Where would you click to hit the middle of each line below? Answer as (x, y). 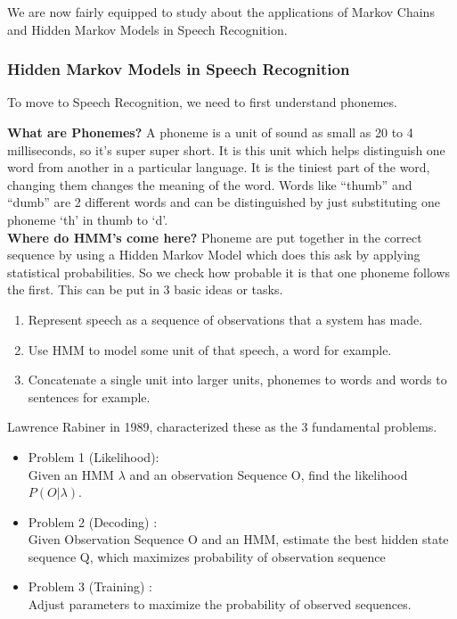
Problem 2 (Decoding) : (93, 521)
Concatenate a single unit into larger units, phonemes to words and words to (237, 380)
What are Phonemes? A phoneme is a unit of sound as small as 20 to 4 (210, 132)
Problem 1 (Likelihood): (94, 456)
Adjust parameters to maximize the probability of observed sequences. (220, 604)
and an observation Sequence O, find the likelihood (269, 474)
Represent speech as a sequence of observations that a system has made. (225, 319)
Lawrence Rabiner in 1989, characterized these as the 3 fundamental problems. (222, 427)
